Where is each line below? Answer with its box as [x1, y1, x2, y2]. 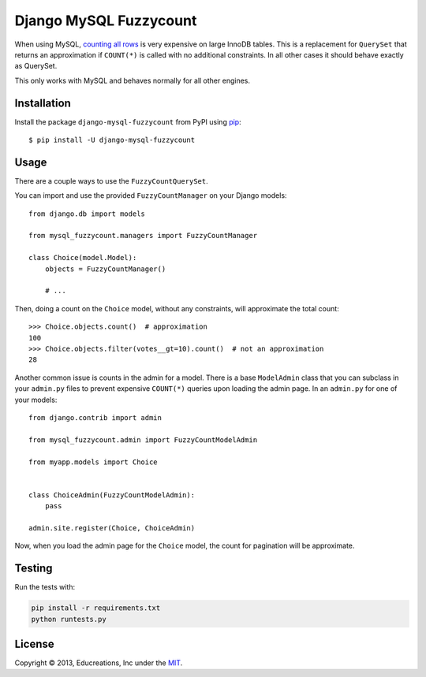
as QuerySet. [14, 61, 58, 71]
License [14, 637, 54, 650]
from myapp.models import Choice [28, 457, 158, 467]
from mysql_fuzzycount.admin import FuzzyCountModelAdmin [28, 435, 258, 445]
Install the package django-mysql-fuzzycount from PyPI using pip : [14, 117, 241, 126]
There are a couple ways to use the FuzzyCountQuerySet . [14, 176, 208, 185]
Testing [14, 562, 53, 575]
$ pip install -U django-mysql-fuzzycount [28, 136, 196, 145]
